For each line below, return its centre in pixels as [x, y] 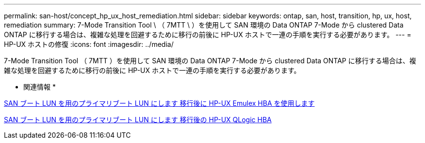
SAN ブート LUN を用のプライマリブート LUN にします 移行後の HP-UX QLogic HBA [138, 120]
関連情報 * [40, 87]
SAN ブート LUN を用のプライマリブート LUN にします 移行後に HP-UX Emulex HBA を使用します [159, 103]
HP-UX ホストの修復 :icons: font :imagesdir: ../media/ [89, 44]
